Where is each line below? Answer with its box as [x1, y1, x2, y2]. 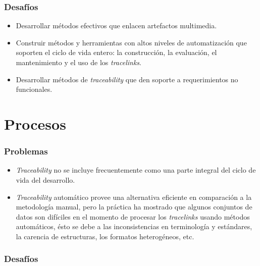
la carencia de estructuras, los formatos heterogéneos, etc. [16, 231, 194, 241]
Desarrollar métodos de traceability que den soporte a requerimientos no [16, 74, 238, 84]
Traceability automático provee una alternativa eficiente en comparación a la [16, 191, 252, 202]
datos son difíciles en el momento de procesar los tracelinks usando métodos [16, 211, 250, 222]
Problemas [4, 145, 48, 157]
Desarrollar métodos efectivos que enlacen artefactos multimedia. [16, 20, 217, 31]
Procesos [4, 113, 66, 134]
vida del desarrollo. [16, 174, 75, 185]
